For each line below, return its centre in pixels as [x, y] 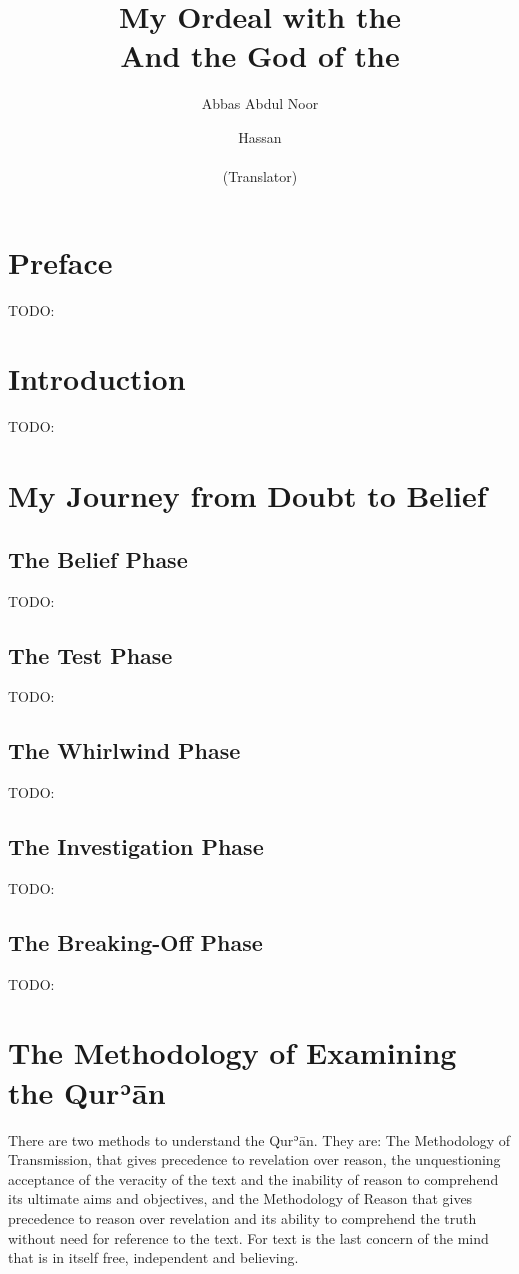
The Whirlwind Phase [124, 750]
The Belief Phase [98, 558]
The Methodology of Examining [232, 1052]
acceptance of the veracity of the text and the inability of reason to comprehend [253, 1178]
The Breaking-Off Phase [135, 941]
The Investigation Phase [136, 846]
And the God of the [260, 55]
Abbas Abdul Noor [260, 103]
